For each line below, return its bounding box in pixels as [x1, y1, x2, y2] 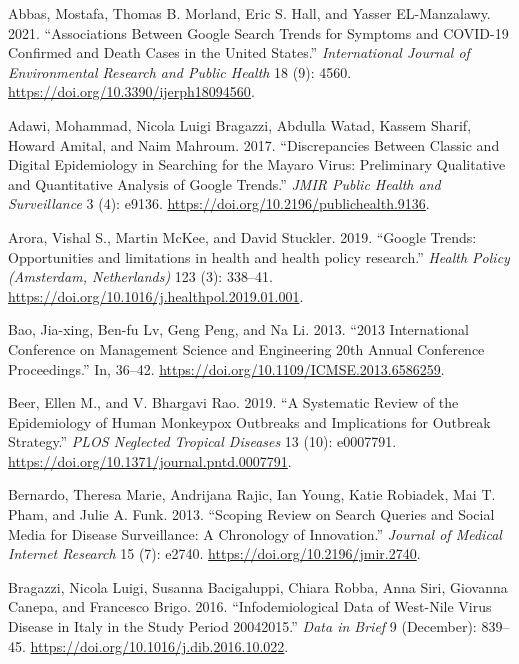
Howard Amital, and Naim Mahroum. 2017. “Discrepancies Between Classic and [8, 134, 500, 155]
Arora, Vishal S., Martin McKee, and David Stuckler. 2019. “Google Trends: [8, 226, 477, 247]
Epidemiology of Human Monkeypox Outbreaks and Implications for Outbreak [8, 411, 491, 432]
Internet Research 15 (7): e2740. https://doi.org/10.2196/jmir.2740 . [8, 543, 421, 564]
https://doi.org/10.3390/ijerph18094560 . [8, 81, 255, 102]
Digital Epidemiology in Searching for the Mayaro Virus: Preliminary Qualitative [8, 154, 506, 175]
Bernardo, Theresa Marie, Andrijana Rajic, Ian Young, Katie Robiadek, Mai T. [8, 484, 496, 505]
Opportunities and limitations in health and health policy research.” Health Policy [8, 246, 510, 267]
